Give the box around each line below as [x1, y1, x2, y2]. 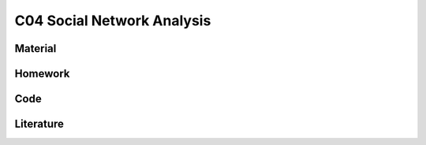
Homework [14, 67, 70, 80]
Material [14, 42, 57, 55]
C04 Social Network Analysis [14, 12, 211, 29]
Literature [14, 117, 65, 131]
